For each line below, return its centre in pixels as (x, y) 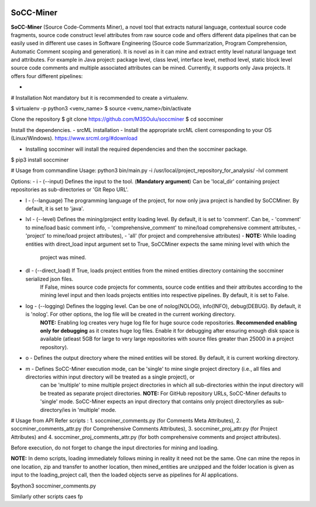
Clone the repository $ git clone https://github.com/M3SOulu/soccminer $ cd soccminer (117, 119)
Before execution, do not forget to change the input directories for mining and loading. (115, 448)
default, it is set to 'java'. (55, 208)
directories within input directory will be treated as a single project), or (110, 377)
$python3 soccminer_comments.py (54, 486)
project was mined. (63, 257)
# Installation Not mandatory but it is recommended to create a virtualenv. (99, 97)
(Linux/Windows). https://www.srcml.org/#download (74, 138)
